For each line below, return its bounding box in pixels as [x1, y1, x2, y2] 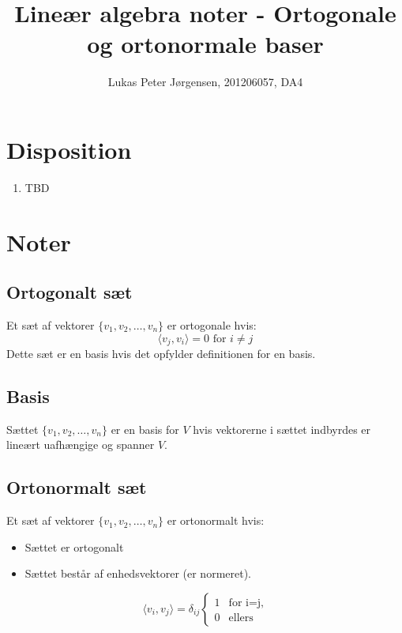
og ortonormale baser [87, 28, 324, 60]
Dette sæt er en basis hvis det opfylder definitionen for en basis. [6, 345, 316, 362]
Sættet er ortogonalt [24, 538, 124, 555]
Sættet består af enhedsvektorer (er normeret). [24, 565, 252, 582]
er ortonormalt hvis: [167, 512, 265, 529]
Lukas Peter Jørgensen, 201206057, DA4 [107, 73, 303, 90]
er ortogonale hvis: [167, 317, 257, 333]
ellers [228, 612, 254, 624]
